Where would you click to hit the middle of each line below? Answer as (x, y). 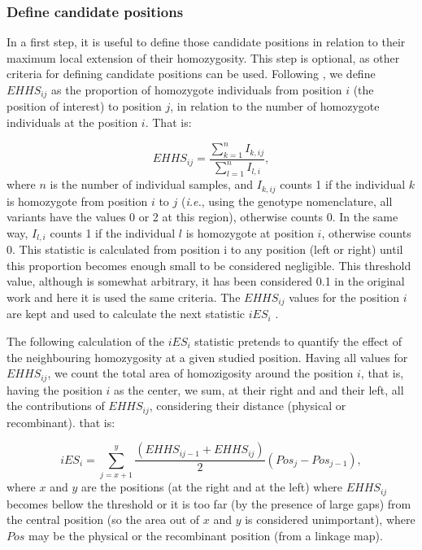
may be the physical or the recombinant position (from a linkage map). (206, 535)
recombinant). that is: (61, 422)
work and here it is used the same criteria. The (124, 297)
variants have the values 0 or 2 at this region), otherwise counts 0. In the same (202, 217)
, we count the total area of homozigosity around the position (200, 373)
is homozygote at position (250, 232)
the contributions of (56, 406)
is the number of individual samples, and (152, 184)
